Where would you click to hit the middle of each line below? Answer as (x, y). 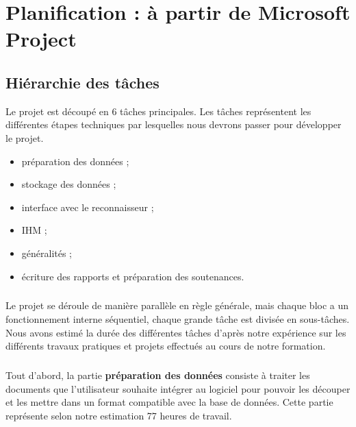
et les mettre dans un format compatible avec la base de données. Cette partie (169, 402)
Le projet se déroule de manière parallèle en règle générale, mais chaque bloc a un (177, 305)
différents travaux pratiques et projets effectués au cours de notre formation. (166, 346)
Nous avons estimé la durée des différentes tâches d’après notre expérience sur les (176, 332)
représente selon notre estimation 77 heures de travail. (119, 416)
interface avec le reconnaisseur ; (88, 207)
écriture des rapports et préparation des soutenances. (133, 276)
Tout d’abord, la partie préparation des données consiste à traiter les (158, 375)
